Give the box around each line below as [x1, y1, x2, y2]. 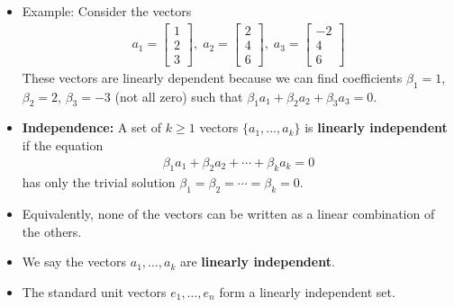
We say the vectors [22, 252, 127, 271]
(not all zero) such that [114, 86, 243, 105]
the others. [22, 221, 82, 240]
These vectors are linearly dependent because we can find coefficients [22, 68, 403, 86]
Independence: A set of [22, 118, 162, 137]
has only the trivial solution [22, 173, 176, 192]
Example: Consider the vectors [22, 2, 192, 20]
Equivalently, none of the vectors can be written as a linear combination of [22, 204, 435, 223]
